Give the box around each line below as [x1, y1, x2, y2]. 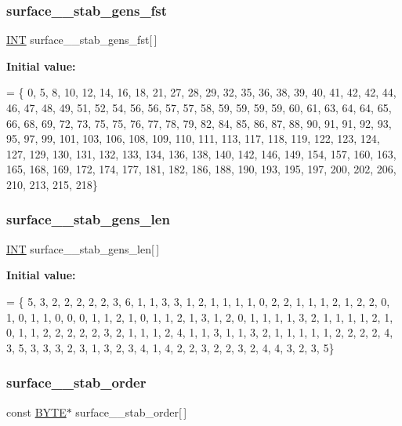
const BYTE [6, 403, 67, 420]
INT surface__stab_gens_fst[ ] [6, 31, 158, 48]
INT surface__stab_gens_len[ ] [6, 240, 160, 257]
